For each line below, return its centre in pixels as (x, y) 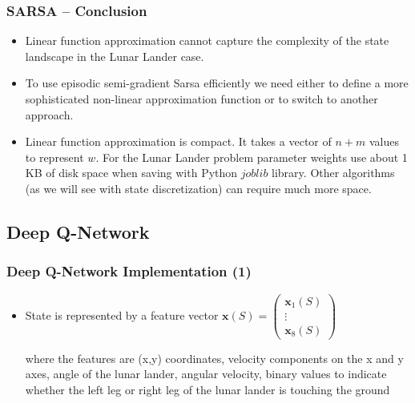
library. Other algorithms (333, 173)
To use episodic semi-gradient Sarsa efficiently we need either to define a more (217, 83)
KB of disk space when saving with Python (131, 173)
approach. (49, 114)
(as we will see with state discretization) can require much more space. (198, 188)
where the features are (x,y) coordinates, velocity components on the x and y (214, 358)
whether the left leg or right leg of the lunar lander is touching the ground (207, 389)
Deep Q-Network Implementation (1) (129, 271)
